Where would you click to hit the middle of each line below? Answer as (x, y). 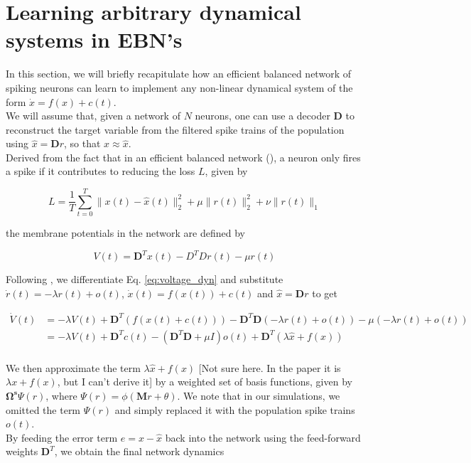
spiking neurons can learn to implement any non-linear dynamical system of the (179, 87)
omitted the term (43, 409)
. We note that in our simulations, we (259, 395)
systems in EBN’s (94, 39)
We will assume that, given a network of (93, 116)
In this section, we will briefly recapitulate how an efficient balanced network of (178, 74)
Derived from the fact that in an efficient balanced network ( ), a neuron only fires (183, 157)
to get (325, 293)
